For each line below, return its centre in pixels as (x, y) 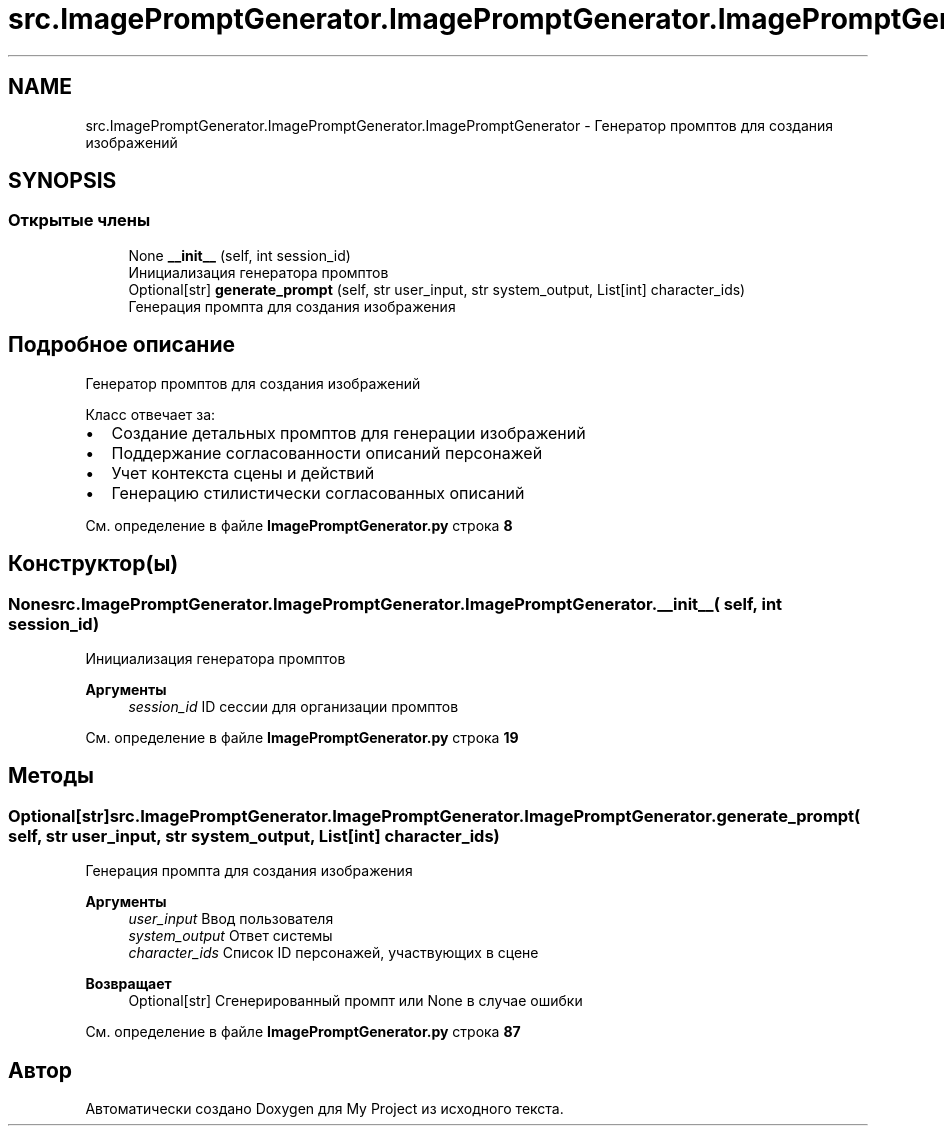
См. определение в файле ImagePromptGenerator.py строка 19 (302, 737)
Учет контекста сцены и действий (243, 472)
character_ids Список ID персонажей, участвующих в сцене (333, 953)
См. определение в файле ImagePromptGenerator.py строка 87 (303, 1032)
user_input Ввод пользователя (231, 919)
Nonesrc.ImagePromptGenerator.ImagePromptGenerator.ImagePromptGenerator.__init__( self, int (395, 603)
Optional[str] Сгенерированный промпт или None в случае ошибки (355, 1001)
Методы (51, 776)
